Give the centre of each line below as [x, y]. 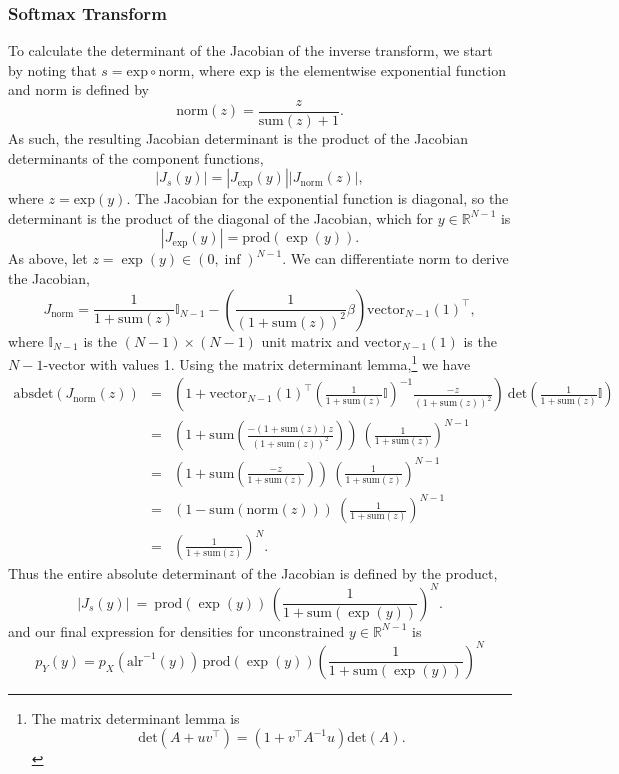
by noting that [52, 69]
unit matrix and [310, 340]
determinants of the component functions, [136, 157]
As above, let [48, 258]
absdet [33, 394]
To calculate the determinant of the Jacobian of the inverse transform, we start [250, 50]
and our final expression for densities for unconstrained [176, 630]
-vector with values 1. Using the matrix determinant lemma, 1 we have [257, 362]
